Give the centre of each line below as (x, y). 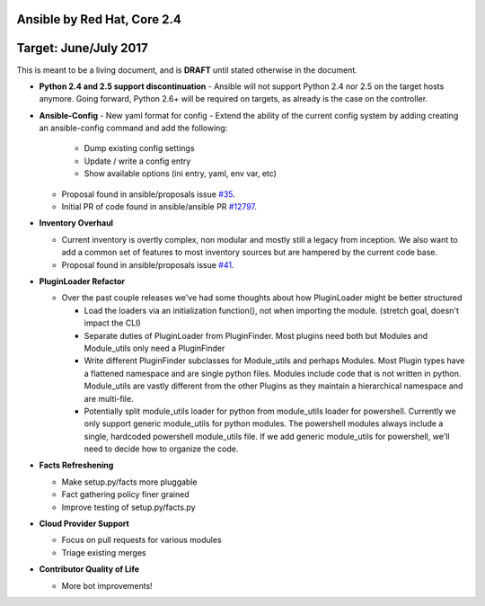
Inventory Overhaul (76, 223)
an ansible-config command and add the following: (133, 128)
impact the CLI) (112, 323)
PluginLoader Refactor (82, 281)
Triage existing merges (104, 552)
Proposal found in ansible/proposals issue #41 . (148, 264)
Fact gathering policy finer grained (125, 495)
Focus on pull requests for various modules (141, 540)
